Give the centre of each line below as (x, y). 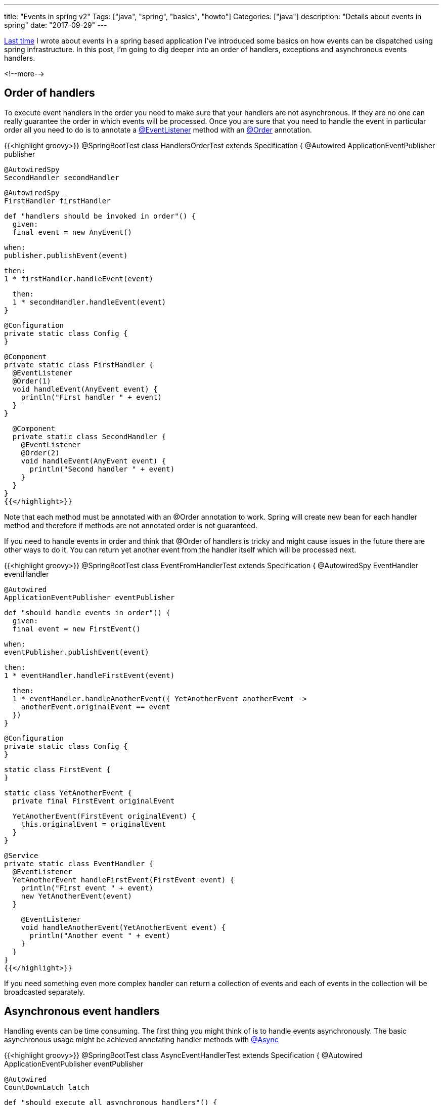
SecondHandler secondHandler (62, 177)
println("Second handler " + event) (102, 469)
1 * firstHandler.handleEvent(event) (79, 279)
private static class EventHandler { (79, 863)
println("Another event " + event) (100, 935)
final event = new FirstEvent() (76, 629)
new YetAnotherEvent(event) (76, 896)
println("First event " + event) (87, 888)
